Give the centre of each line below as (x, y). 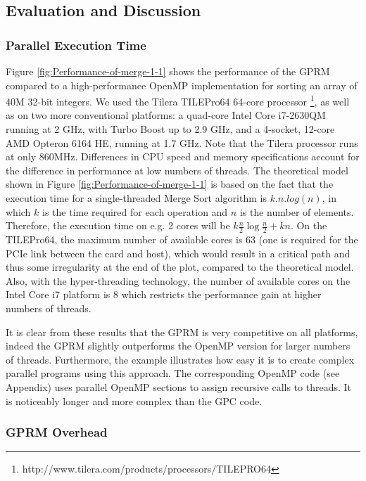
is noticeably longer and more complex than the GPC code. (134, 400)
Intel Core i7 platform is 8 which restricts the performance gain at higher (164, 294)
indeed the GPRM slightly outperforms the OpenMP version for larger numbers (178, 346)
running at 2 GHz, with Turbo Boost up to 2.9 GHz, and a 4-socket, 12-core (170, 129)
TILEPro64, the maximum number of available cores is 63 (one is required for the (182, 239)
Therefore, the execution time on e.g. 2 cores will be (118, 225)
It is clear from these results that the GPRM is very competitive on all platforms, (182, 332)
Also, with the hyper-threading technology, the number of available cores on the (178, 280)
